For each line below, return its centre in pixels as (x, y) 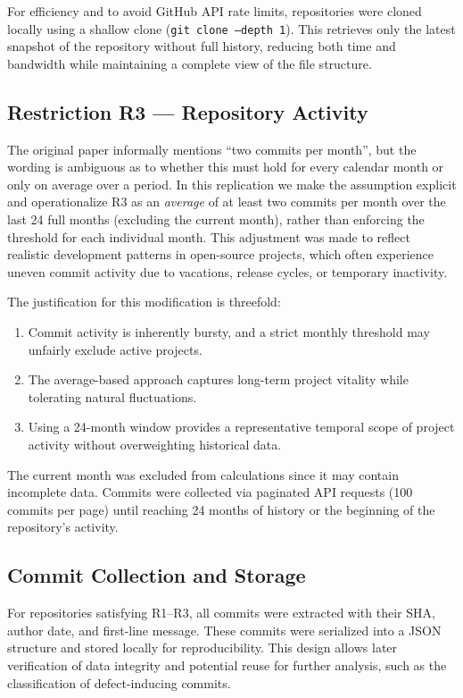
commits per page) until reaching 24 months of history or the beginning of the (221, 509)
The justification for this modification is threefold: (144, 302)
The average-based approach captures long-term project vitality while (218, 379)
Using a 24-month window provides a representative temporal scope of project (241, 427)
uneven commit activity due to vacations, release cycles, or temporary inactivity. (227, 271)
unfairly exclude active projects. (115, 349)
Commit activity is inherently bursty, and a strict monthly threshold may (229, 331)
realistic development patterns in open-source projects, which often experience (221, 254)
